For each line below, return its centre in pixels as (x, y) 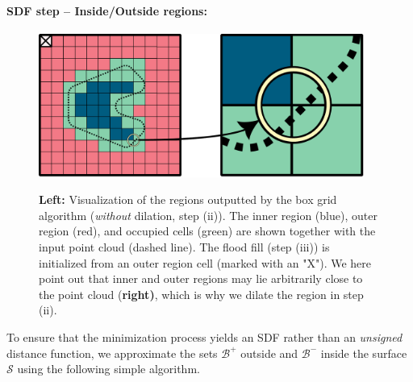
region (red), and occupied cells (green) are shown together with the (207, 231)
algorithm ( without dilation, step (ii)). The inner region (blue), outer (208, 215)
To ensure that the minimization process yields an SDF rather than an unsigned (204, 336)
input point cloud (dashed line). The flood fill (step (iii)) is (184, 246)
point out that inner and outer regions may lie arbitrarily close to (201, 278)
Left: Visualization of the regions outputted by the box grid (188, 199)
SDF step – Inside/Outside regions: (107, 10)
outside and (269, 353)
